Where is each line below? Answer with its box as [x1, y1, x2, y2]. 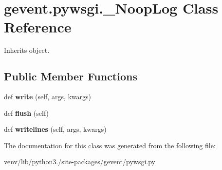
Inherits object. [4, 45, 50, 55]
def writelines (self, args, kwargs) [4, 124, 107, 134]
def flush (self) [4, 108, 49, 118]
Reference [4, 17, 72, 37]
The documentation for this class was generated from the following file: [4, 140, 216, 150]
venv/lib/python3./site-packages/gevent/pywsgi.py [4, 156, 155, 167]
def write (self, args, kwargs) [4, 92, 92, 102]
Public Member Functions [4, 69, 137, 84]
